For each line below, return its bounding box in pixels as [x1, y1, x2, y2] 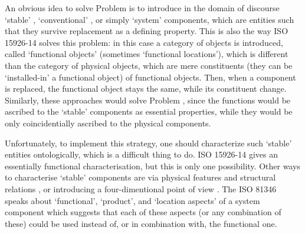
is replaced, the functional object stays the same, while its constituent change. [5, 82, 287, 95]
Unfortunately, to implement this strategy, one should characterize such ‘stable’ [5, 136, 292, 149]
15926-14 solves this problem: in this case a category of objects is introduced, [5, 36, 283, 48]
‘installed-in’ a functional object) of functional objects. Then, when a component [5, 71, 296, 83]
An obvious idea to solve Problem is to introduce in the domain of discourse [5, 2, 280, 14]
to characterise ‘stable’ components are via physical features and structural [5, 171, 276, 183]
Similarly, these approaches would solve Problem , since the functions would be [5, 93, 291, 106]
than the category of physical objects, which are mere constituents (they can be [5, 59, 293, 71]
